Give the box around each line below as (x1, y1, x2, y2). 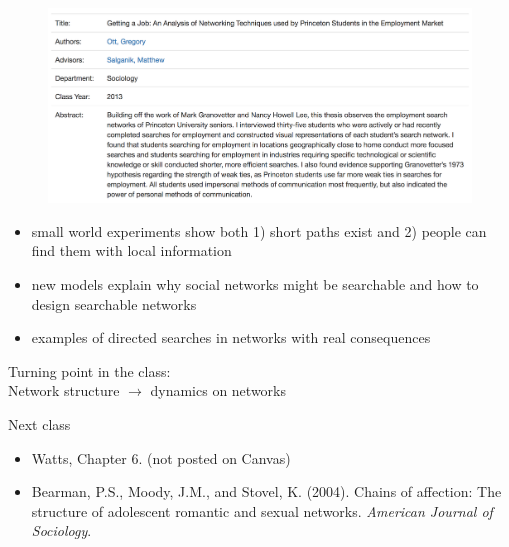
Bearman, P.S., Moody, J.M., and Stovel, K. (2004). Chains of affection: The (31, 481, 502, 502)
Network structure (8, 380, 120, 401)
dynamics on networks (150, 380, 286, 401)
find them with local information (31, 240, 232, 261)
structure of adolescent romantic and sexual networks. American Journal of (31, 500, 493, 521)
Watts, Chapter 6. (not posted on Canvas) (31, 447, 291, 468)
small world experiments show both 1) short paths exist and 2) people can (31, 220, 487, 241)
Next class (8, 413, 71, 434)
